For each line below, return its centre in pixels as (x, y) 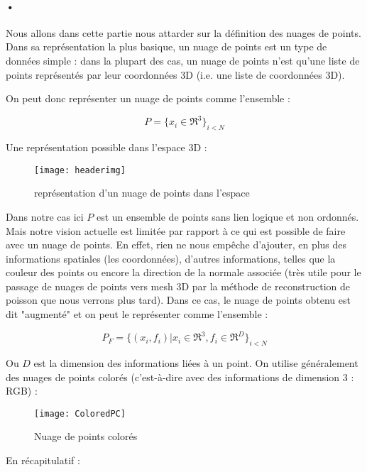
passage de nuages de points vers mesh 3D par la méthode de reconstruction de (178, 286)
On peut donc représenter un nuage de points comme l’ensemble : (148, 98)
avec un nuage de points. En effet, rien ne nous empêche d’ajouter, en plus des (176, 245)
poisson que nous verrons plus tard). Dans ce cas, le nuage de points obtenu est (178, 300)
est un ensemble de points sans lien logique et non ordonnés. (228, 216)
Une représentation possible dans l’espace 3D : (106, 147)
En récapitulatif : (43, 460)
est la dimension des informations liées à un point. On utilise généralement (196, 362)
